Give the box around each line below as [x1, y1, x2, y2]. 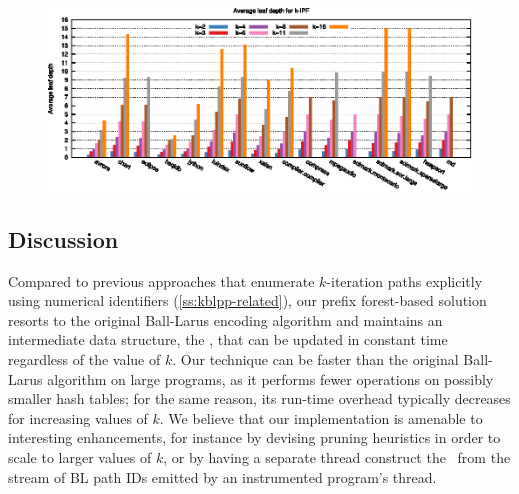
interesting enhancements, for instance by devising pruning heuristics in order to [8, 427, 501, 448]
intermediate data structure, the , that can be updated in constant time [8, 329, 448, 350]
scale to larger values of [8, 446, 152, 467]
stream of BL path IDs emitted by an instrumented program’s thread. [8, 466, 437, 487]
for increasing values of [8, 407, 148, 428]
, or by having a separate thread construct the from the [163, 446, 511, 467]
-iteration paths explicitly [326, 270, 483, 291]
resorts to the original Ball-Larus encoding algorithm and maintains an [8, 309, 443, 330]
